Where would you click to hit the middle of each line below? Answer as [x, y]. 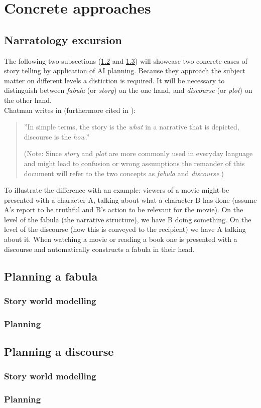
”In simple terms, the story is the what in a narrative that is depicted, [132, 127]
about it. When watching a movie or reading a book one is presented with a [121, 239]
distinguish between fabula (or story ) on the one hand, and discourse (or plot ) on [128, 90]
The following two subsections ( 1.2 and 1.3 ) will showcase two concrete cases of [126, 60]
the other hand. [28, 100]
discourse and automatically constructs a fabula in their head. [99, 249]
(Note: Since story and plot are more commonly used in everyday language [138, 153]
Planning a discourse [59, 352]
